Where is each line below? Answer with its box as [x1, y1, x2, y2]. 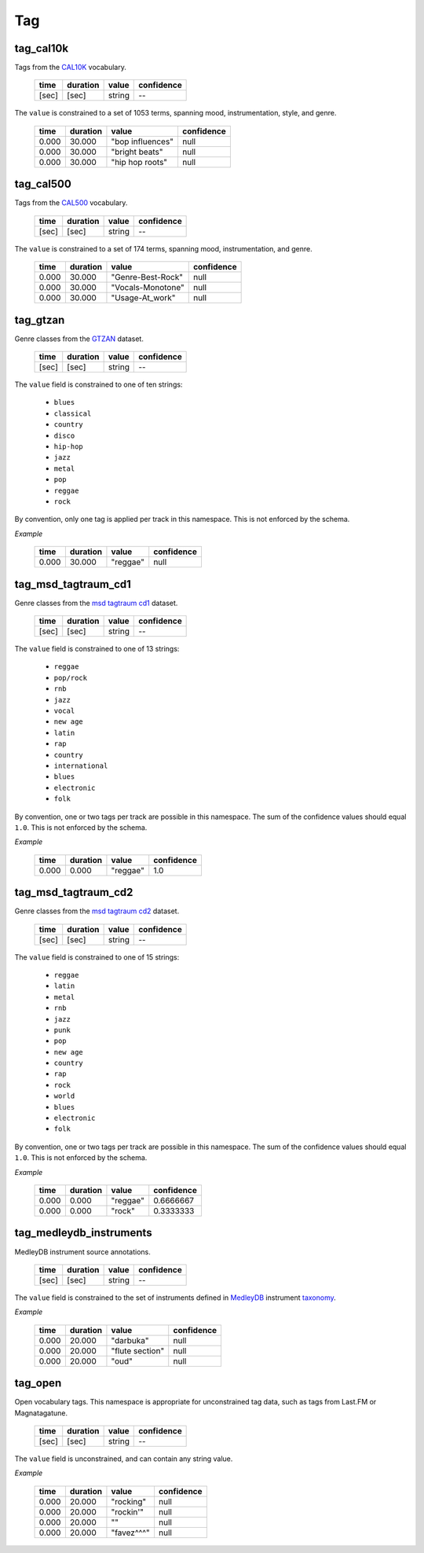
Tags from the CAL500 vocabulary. [14, 198, 128, 207]
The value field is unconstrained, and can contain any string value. [14, 1454, 233, 1463]
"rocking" [111, 1496, 147, 1507]
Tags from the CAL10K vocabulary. [14, 63, 127, 72]
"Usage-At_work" [111, 292, 176, 303]
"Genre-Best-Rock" [111, 272, 184, 283]
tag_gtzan [14, 313, 65, 326]
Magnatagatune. [14, 1408, 68, 1418]
